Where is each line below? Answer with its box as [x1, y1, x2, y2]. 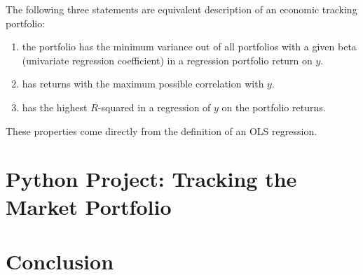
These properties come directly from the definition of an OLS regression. [6, 123, 317, 138]
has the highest [22, 99, 88, 114]
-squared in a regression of [97, 99, 211, 114]
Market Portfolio [6, 192, 172, 220]
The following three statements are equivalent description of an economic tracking [6, 2, 357, 16]
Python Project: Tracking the [6, 164, 297, 193]
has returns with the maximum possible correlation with [22, 76, 264, 91]
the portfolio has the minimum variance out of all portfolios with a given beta [22, 39, 357, 54]
